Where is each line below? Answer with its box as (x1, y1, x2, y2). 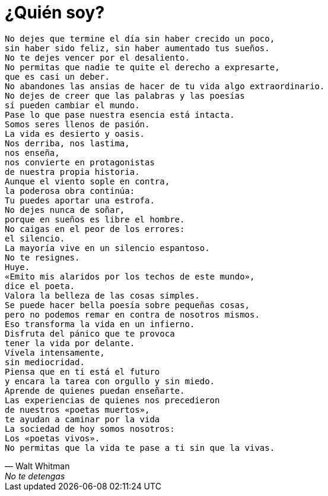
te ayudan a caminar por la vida (5, 414, 160, 424)
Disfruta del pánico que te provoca (5, 328, 175, 338)
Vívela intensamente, (5, 347, 105, 357)
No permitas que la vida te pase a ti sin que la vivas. (5, 442, 275, 453)
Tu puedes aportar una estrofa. (5, 195, 155, 205)
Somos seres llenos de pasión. (5, 119, 150, 129)
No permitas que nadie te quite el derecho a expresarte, (5, 62, 280, 72)
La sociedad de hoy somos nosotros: (5, 423, 175, 434)
